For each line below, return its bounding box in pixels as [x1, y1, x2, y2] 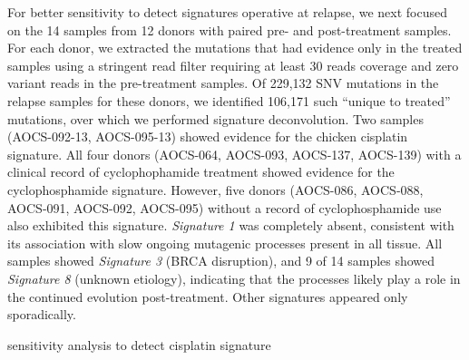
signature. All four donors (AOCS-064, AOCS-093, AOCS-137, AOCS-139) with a [7, 144, 462, 163]
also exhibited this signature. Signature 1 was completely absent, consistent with [7, 216, 454, 235]
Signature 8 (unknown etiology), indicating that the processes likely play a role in [7, 268, 461, 287]
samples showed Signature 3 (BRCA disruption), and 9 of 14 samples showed [7, 251, 435, 270]
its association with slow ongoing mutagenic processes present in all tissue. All [7, 233, 443, 252]
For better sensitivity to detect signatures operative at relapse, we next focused [7, 3, 447, 21]
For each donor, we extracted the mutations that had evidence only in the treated [7, 38, 463, 57]
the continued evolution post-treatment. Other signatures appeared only [7, 287, 408, 306]
